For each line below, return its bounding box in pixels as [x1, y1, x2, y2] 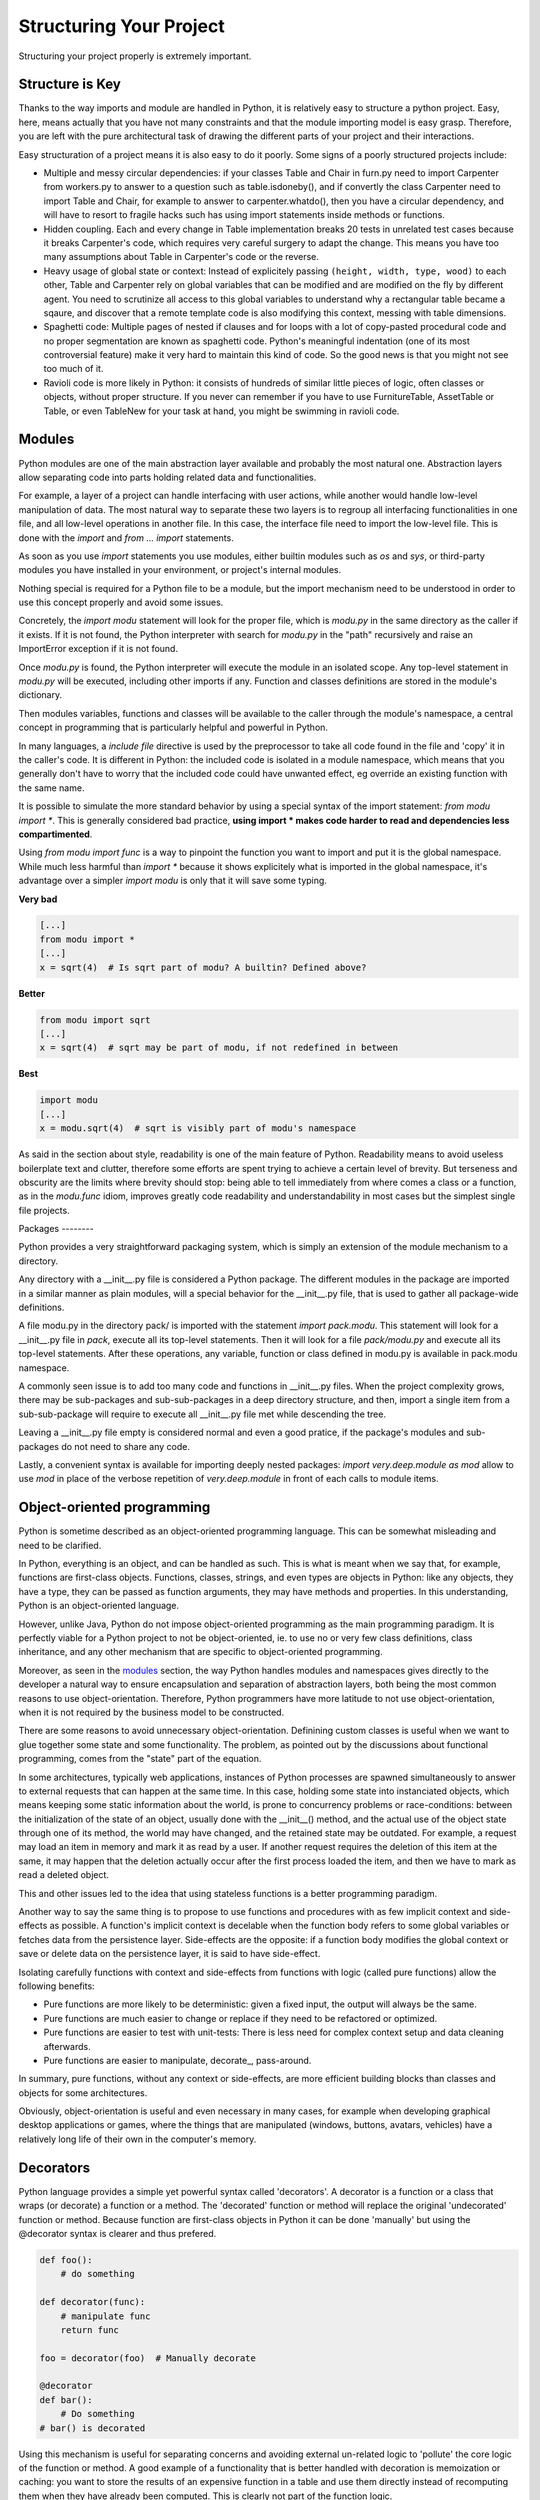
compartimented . [18, 828, 93, 840]
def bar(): [39, 2394, 93, 2405]
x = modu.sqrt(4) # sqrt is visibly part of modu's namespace [39, 1123, 357, 1134]
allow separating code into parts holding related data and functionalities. [18, 471, 317, 483]
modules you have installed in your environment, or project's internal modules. [18, 564, 342, 576]
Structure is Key [18, 76, 122, 93]
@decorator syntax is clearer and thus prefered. [18, 2227, 217, 2239]
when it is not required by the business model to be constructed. [18, 1706, 285, 1718]
